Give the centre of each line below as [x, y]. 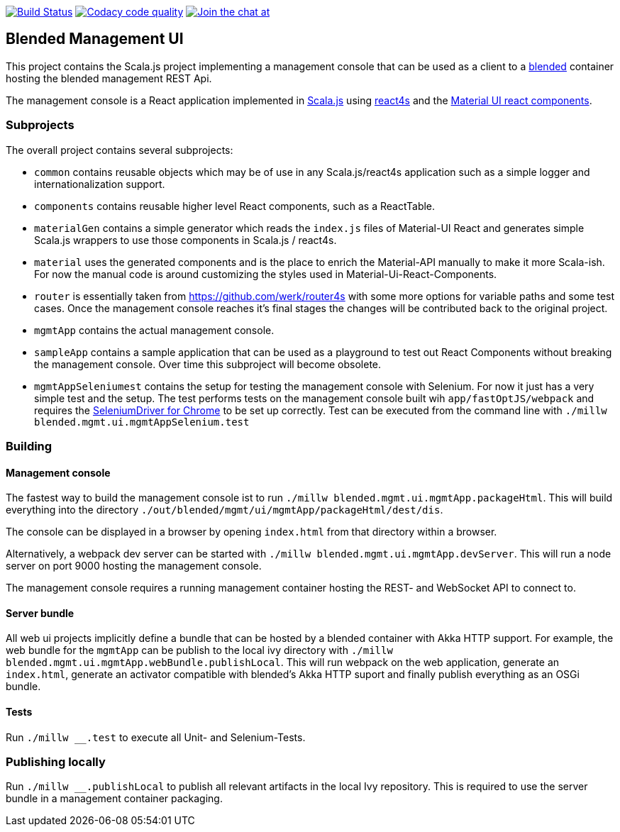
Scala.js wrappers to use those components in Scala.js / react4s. [186, 240]
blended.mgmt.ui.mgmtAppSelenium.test [142, 422]
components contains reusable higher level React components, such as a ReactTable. [235, 206]
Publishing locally [56, 762]
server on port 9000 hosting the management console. [134, 566]
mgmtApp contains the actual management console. [154, 330]
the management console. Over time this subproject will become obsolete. [208, 364]
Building [29, 446]
